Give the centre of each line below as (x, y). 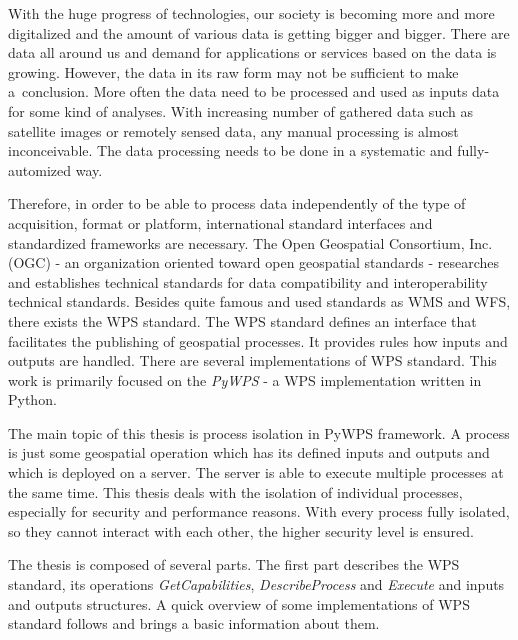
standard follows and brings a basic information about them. (194, 623)
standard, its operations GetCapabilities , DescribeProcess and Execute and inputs (256, 584)
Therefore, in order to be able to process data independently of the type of (237, 203)
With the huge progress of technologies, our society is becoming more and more (251, 13)
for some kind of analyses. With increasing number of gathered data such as (240, 110)
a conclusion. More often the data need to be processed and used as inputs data (254, 91)
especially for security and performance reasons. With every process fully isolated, (259, 511)
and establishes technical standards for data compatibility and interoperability (248, 281)
